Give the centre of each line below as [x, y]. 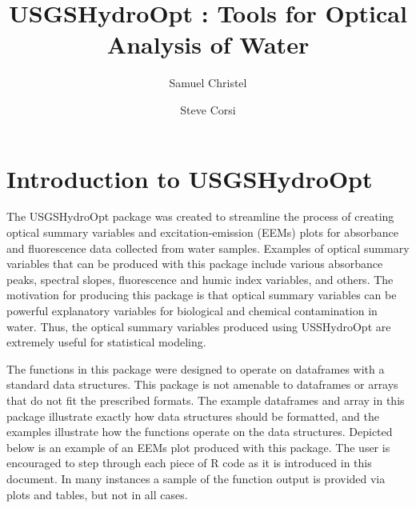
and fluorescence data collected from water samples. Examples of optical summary [208, 248]
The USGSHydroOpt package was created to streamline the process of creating [200, 216]
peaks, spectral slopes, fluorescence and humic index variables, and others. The [200, 279]
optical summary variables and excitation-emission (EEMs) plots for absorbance [202, 232]
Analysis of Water [208, 44]
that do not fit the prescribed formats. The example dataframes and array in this [206, 400]
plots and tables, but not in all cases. [97, 494]
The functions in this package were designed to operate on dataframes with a [196, 368]
